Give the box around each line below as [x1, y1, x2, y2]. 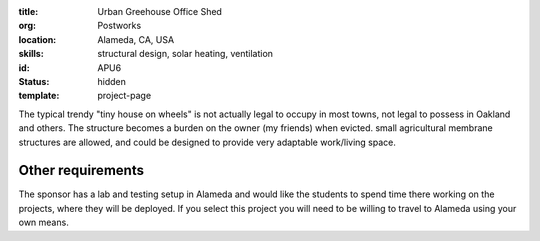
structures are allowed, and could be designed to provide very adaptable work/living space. [18, 136, 397, 148]
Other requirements [18, 162, 145, 179]
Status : [18, 75, 50, 87]
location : [18, 33, 57, 45]
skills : [18, 48, 44, 60]
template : [18, 90, 60, 102]
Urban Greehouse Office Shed [97, 6, 222, 17]
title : [18, 6, 39, 17]
